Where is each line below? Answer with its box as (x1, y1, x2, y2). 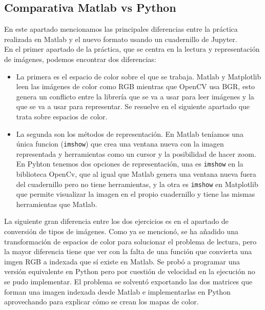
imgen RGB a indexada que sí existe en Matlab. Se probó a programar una (4, 256, 240, 266)
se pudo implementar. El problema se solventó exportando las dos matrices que (4, 276, 253, 287)
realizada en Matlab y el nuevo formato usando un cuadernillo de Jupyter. (4, 33, 237, 44)
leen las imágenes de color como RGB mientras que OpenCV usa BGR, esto (16, 81, 255, 92)
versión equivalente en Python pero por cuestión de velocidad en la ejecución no (4, 266, 255, 277)
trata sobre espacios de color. (16, 111, 108, 121)
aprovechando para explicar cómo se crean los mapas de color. (4, 296, 199, 307)
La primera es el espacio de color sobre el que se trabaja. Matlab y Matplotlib (16, 71, 261, 81)
